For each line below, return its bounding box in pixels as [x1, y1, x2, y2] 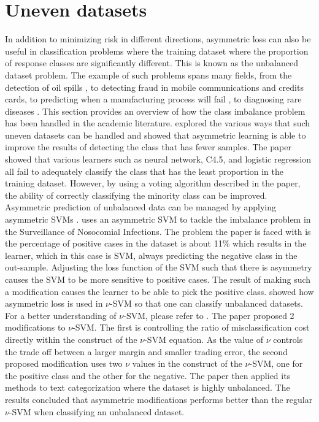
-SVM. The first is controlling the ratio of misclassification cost [72, 321, 310, 334]
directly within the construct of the [5, 332, 137, 345]
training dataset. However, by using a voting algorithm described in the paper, [5, 177, 301, 190]
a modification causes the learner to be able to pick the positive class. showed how [5, 285, 314, 297]
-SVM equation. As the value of [144, 332, 263, 345]
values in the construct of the [132, 357, 242, 370]
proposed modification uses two [5, 357, 123, 370]
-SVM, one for [249, 357, 303, 370]
